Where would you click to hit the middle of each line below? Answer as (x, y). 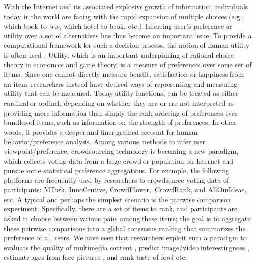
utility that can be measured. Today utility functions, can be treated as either (121, 93)
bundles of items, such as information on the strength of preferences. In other (120, 122)
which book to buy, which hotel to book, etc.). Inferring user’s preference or (118, 26)
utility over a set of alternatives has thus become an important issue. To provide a (128, 35)
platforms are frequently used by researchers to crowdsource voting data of (116, 180)
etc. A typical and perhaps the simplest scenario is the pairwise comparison (117, 199)
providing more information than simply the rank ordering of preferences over (121, 112)
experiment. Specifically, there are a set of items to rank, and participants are (121, 209)
